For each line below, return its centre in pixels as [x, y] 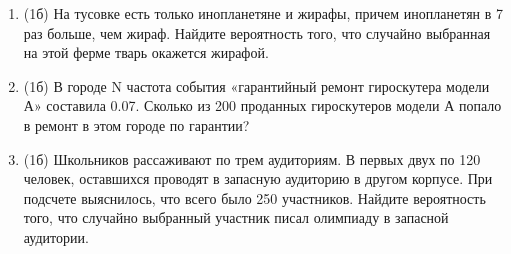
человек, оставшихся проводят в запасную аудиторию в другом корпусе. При [258, 178]
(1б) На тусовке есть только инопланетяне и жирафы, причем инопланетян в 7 [263, 13]
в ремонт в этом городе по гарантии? [136, 124]
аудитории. [56, 236]
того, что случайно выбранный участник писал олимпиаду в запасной [236, 217]
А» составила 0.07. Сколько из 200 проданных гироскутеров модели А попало [262, 105]
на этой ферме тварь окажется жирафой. [146, 52]
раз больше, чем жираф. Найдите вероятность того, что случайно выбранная [257, 32]
